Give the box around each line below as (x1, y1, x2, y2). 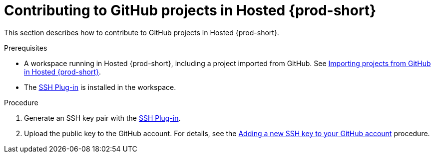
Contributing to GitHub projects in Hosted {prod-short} (4, 2, 377, 19)
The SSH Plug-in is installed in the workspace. (24, 82, 176, 91)
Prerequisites (4, 43, 47, 52)
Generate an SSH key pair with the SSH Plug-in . (24, 113, 181, 122)
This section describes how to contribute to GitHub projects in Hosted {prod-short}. (4, 28, 279, 37)
